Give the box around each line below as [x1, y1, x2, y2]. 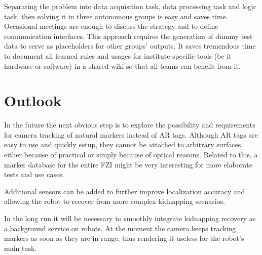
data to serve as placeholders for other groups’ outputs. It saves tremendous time [4, 40, 256, 51]
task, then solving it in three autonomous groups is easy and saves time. [4, 11, 228, 21]
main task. [4, 242, 37, 253]
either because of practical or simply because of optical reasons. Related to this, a [4, 149, 258, 160]
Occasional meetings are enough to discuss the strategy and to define [4, 21, 218, 31]
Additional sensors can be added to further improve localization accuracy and [4, 186, 245, 196]
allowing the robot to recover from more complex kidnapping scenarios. [4, 196, 225, 206]
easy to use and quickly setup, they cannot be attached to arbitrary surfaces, [4, 139, 243, 150]
